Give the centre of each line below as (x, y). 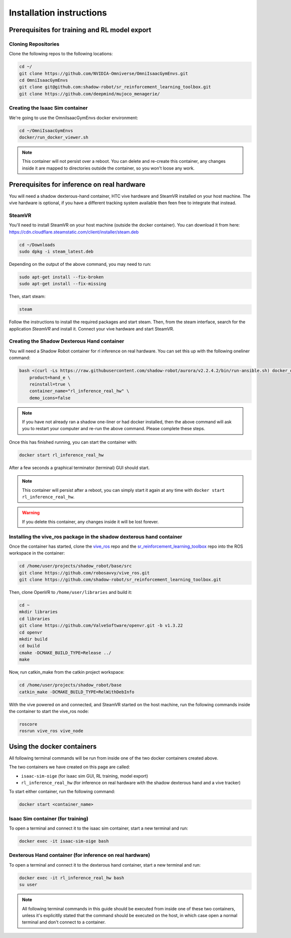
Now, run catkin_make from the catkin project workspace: (67, 672)
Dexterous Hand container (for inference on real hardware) (80, 855)
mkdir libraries (39, 612)
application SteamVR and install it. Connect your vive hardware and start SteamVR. (92, 329)
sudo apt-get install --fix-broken (61, 277)
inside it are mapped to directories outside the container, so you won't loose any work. (108, 168)
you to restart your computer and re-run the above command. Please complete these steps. (114, 429)
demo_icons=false (50, 398)
